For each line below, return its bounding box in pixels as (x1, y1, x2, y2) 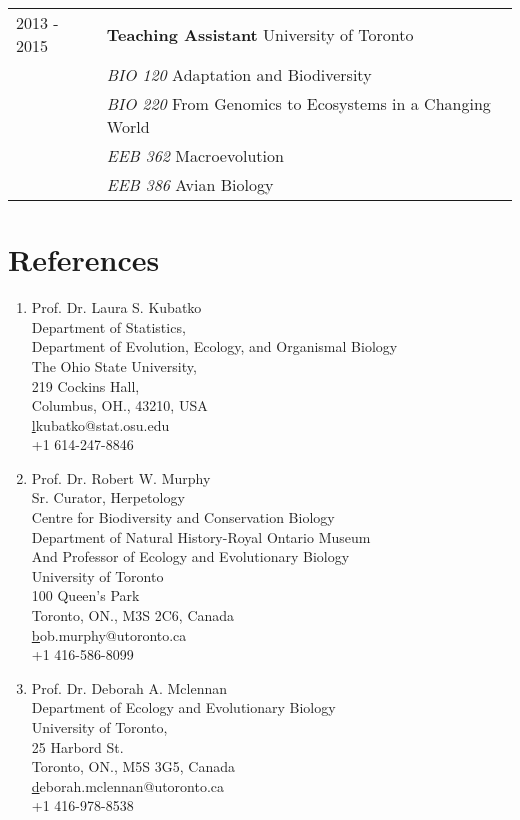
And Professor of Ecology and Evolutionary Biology (31, 546, 350, 567)
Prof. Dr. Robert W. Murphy (31, 467, 211, 488)
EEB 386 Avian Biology (106, 173, 274, 196)
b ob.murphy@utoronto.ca (31, 624, 187, 645)
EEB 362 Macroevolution (106, 144, 284, 167)
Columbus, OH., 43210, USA (31, 395, 208, 416)
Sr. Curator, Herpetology (31, 487, 185, 508)
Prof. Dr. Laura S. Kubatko (31, 297, 202, 318)
